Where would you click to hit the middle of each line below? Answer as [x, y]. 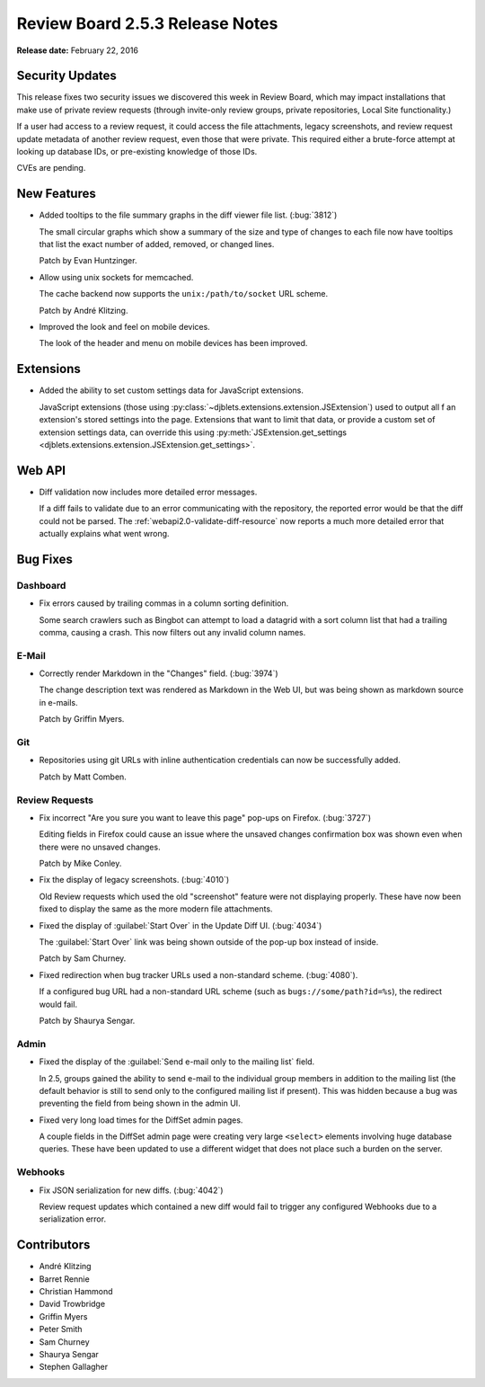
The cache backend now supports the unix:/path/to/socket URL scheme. [183, 294]
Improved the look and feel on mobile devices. [124, 327]
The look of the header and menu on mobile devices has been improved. [173, 343]
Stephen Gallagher [74, 1367]
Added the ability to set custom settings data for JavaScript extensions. [172, 390]
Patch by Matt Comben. [83, 777]
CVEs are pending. [51, 168]
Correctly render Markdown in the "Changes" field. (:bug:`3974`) [159, 673]
